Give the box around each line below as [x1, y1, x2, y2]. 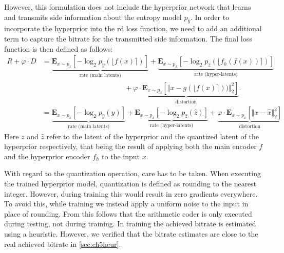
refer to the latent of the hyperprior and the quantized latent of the [46, 131, 259, 141]
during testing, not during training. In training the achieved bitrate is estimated [4, 218, 256, 229]
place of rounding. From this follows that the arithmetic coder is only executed [4, 208, 252, 219]
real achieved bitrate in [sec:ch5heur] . [4, 238, 121, 249]
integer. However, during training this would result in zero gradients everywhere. [4, 188, 258, 199]
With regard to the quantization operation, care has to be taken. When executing [4, 168, 261, 179]
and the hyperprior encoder [4, 151, 90, 161]
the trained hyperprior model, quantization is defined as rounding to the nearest [4, 178, 257, 188]
